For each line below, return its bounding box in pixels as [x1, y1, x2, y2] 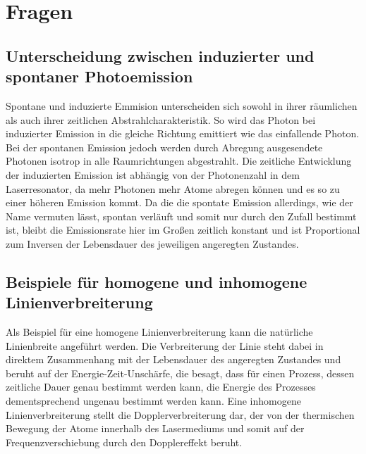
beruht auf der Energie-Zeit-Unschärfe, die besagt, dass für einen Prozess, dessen [6, 365, 355, 380]
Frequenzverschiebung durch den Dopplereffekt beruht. [6, 434, 243, 449]
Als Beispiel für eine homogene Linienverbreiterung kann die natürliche [6, 324, 313, 339]
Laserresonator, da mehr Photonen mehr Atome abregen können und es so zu [6, 181, 340, 196]
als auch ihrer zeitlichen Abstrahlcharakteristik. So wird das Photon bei [6, 112, 316, 127]
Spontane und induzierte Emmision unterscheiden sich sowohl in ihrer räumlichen [6, 98, 358, 113]
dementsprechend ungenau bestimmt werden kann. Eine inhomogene [6, 393, 301, 408]
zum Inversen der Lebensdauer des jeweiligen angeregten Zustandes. [6, 236, 299, 251]
